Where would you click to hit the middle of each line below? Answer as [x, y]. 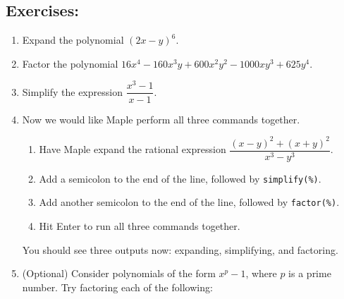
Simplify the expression [72, 91]
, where [261, 273]
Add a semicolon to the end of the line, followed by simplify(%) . [180, 178]
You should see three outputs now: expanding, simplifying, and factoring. [180, 249]
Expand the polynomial [73, 40]
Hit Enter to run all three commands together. [140, 226]
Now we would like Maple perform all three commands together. [161, 119]
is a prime [310, 273]
